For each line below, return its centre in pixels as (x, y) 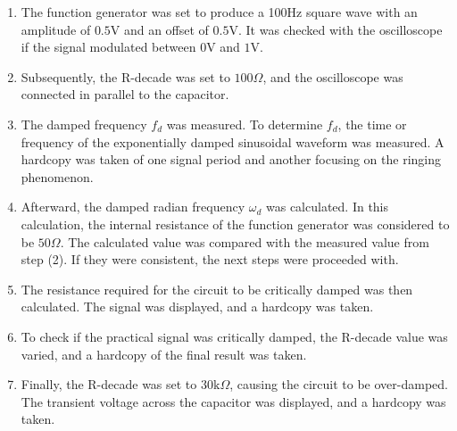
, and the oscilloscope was (333, 76)
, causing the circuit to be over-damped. (339, 384)
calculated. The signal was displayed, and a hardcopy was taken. (197, 307)
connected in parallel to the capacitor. (125, 94)
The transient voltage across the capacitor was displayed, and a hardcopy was (233, 401)
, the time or (372, 124)
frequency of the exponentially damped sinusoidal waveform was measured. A (233, 141)
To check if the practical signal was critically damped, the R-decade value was (234, 336)
